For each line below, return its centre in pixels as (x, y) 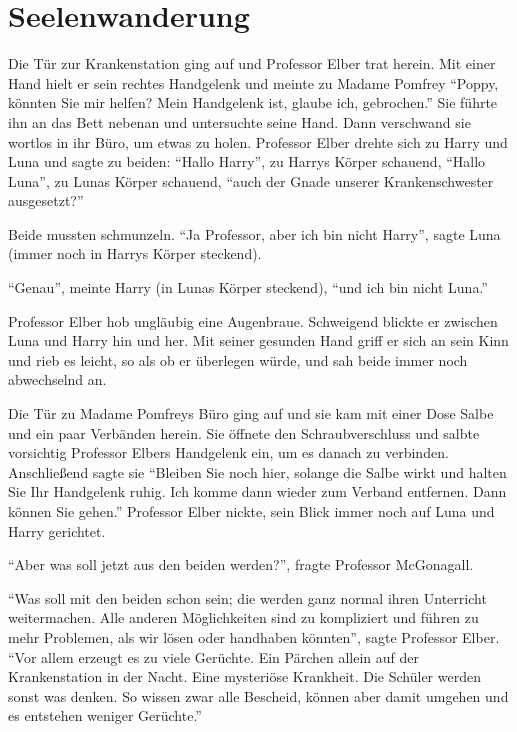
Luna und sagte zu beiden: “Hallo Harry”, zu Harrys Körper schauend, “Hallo (247, 161)
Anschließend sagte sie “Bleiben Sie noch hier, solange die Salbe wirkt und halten (257, 471)
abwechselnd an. (57, 379)
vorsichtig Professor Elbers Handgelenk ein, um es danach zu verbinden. (228, 452)
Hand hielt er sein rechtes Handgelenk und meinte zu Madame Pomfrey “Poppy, (253, 82)
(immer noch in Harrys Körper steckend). (135, 253)
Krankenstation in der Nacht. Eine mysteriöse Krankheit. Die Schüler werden (244, 676)
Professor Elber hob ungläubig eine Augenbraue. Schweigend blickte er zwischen (253, 320)
